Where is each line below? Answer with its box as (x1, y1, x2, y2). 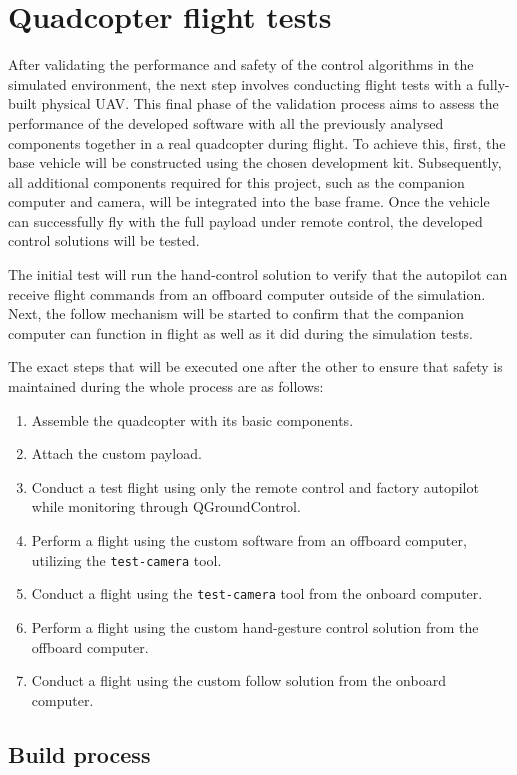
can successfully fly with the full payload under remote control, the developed (8, 210, 483, 231)
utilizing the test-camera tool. (31, 549, 222, 570)
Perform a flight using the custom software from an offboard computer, (31, 530, 467, 550)
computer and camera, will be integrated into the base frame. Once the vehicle (8, 191, 490, 212)
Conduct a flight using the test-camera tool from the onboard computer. (31, 583, 483, 604)
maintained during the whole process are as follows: (8, 376, 324, 397)
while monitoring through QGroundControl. (31, 496, 301, 517)
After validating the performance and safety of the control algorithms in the (8, 54, 474, 75)
